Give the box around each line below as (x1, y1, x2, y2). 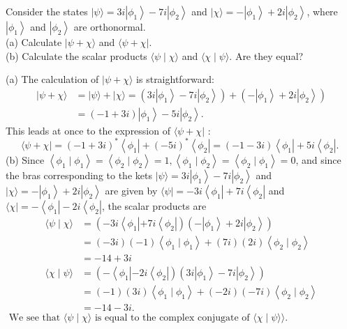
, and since (295, 152, 341, 167)
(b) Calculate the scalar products (6, 48, 147, 63)
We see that (8, 313, 61, 323)
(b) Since (6, 152, 45, 167)
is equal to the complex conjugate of (94, 313, 250, 323)
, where (307, 4, 338, 18)
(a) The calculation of (6, 72, 99, 86)
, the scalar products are (101, 198, 207, 213)
